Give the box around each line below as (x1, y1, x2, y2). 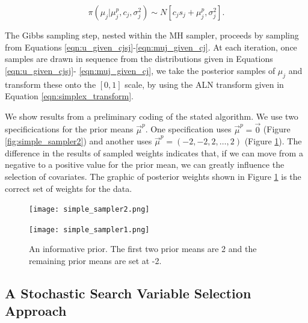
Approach (5, 301, 67, 320)
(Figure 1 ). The (244, 135, 302, 147)
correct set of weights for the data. (5, 182, 132, 194)
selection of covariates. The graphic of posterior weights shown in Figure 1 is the (5, 170, 301, 182)
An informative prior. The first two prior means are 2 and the (29, 242, 257, 255)
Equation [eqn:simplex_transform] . (5, 90, 134, 102)
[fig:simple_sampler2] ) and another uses (5, 135, 152, 147)
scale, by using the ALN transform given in (125, 78, 284, 90)
